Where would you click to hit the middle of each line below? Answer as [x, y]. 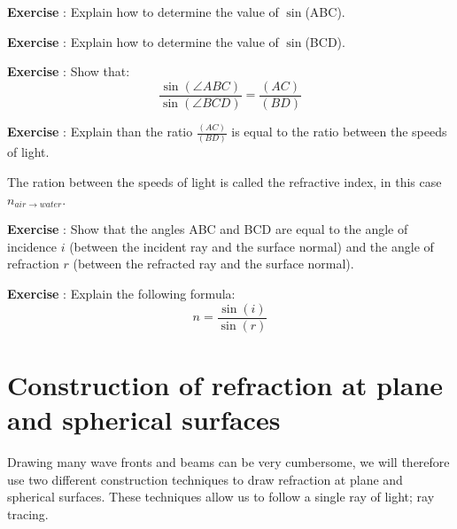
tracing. [28, 513]
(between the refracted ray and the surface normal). [213, 264]
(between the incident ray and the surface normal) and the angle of [252, 246]
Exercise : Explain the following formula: [121, 294]
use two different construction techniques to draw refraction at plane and [205, 479]
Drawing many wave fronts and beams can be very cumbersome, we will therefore [228, 462]
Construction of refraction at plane [225, 384]
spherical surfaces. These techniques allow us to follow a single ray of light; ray [221, 497]
